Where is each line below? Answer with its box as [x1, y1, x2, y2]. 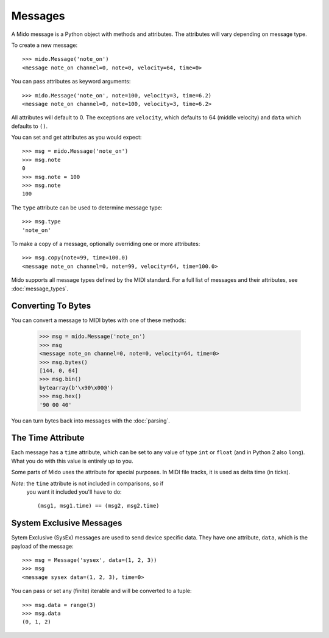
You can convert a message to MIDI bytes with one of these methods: [11, 317, 186, 324]
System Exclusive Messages [11, 518, 122, 528]
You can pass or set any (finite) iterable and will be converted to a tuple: [11, 587, 192, 595]
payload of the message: [11, 542, 74, 550]
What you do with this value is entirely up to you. [11, 457, 133, 464]
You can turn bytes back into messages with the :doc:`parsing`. [11, 417, 171, 424]
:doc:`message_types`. [11, 285, 69, 292]
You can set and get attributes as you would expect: [11, 134, 142, 141]
